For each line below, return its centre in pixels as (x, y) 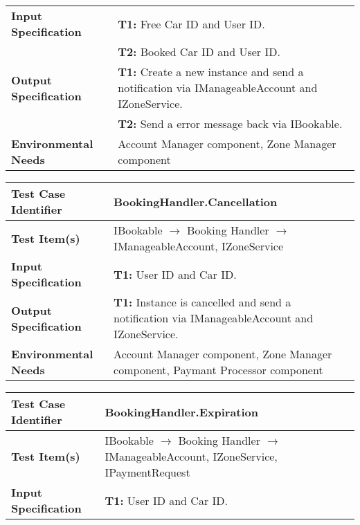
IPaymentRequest (147, 472)
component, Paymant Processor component (218, 370)
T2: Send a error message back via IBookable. (230, 123)
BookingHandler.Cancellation (196, 201)
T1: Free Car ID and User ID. (191, 24)
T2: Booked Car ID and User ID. (199, 52)
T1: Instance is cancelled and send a (202, 302)
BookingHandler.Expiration (182, 412)
